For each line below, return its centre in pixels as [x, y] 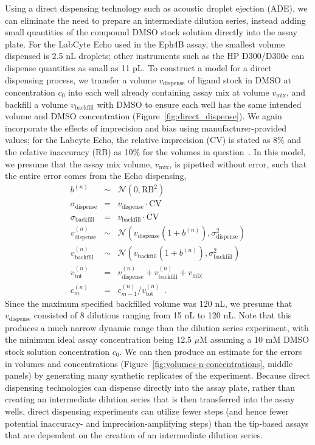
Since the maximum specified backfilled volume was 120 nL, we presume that [149, 303]
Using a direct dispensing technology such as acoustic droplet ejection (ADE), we [156, 8]
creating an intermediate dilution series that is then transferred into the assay [150, 399]
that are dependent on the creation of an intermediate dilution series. [134, 435]
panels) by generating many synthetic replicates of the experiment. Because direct [157, 375]
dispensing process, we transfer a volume [81, 79]
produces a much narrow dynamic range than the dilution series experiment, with [157, 327]
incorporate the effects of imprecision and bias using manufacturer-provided [146, 128]
